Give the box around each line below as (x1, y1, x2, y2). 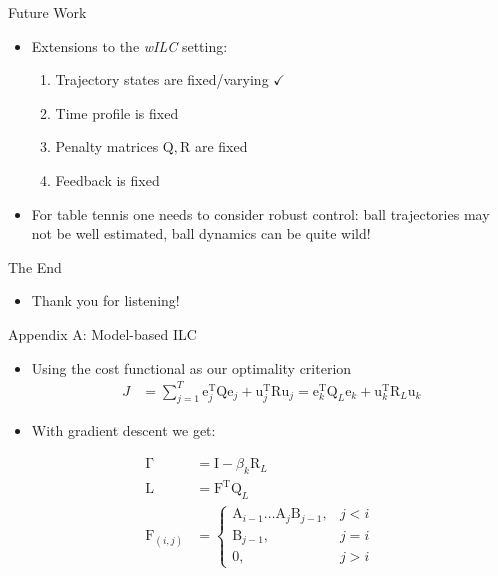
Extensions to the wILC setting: (31, 35, 228, 56)
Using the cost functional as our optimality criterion (31, 357, 352, 378)
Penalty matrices (55, 136, 159, 157)
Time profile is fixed (55, 102, 179, 123)
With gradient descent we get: (31, 420, 216, 441)
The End (8, 256, 62, 277)
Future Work (8, 2, 87, 22)
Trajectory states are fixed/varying (55, 69, 269, 90)
